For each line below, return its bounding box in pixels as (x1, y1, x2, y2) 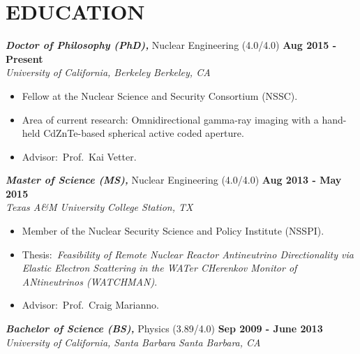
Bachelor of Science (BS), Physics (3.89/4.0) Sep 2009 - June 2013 (6, 321, 323, 336)
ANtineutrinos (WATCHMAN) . (22, 274, 158, 288)
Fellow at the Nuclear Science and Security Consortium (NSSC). (22, 88, 298, 103)
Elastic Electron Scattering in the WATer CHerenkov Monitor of (22, 260, 297, 275)
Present (6, 51, 43, 66)
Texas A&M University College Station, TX (6, 200, 193, 214)
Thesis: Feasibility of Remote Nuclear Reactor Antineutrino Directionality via (22, 246, 354, 261)
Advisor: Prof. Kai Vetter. (22, 149, 137, 163)
